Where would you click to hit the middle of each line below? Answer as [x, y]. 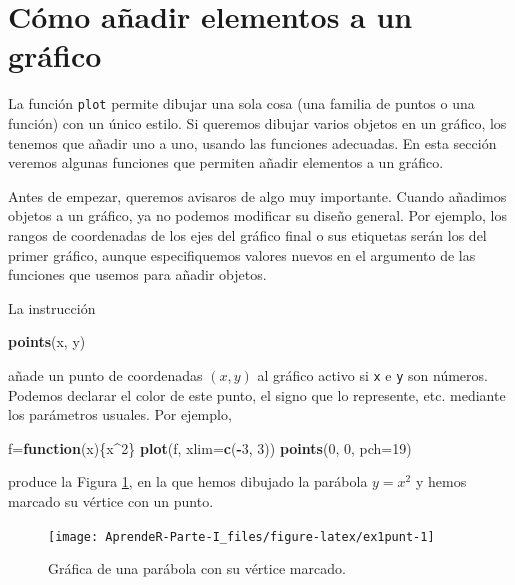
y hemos [441, 481]
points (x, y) [47, 341]
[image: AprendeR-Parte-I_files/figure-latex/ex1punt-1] [241, 536]
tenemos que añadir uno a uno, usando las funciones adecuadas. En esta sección [252, 142]
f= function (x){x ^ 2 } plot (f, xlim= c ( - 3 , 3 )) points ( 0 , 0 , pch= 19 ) [210, 447]
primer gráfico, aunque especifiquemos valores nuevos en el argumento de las [242, 254]
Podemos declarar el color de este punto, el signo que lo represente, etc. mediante [257, 394]
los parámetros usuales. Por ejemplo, [120, 414]
